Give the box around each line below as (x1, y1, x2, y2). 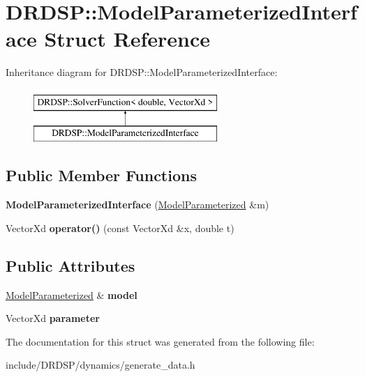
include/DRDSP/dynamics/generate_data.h (6, 357, 195, 372)
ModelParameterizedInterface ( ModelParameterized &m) (6, 197, 269, 212)
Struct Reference (44, 24, 211, 53)
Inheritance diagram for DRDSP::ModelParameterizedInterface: (6, 65, 278, 79)
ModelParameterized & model (6, 287, 137, 302)
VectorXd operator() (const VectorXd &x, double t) (6, 220, 234, 235)
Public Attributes (6, 254, 135, 276)
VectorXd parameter (6, 311, 100, 325)
